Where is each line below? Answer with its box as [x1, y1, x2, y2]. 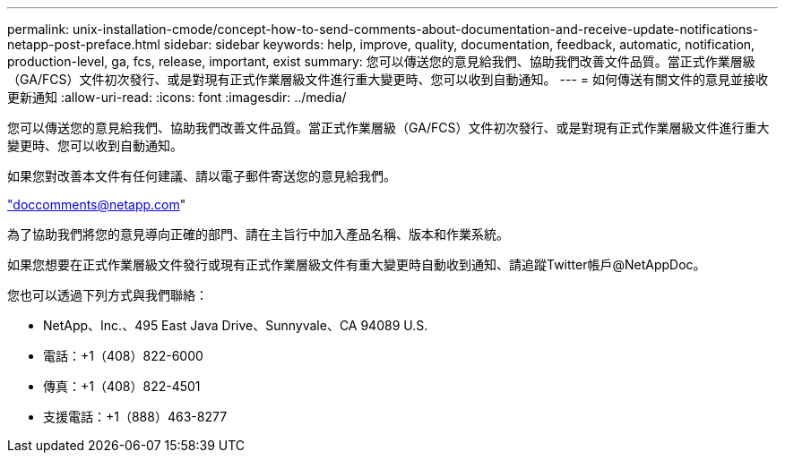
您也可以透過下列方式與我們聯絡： [7, 287, 208, 302]
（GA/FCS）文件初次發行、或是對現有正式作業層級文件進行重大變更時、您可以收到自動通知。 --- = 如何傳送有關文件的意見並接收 [7, 72, 768, 87]
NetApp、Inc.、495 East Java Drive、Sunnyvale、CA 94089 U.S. [43, 318, 428, 333]
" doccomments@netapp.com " [7, 197, 186, 212]
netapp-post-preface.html [7, 37, 160, 52]
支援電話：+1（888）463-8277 [43, 409, 228, 424]
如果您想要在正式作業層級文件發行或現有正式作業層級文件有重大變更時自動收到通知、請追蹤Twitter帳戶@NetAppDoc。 [7, 257, 706, 272]
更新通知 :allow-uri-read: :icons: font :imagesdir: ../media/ [7, 89, 347, 105]
